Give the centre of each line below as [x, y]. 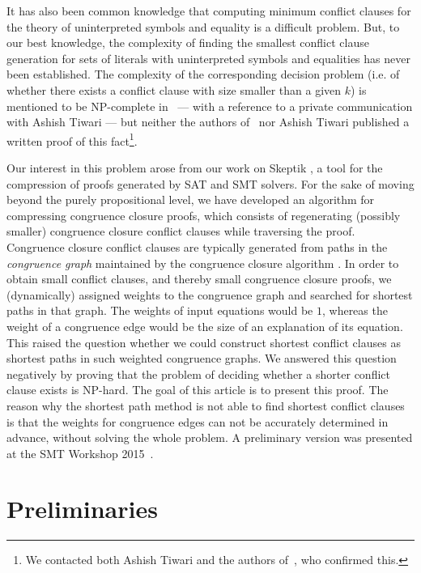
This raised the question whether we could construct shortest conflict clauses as [204, 342]
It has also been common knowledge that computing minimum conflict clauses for [209, 11]
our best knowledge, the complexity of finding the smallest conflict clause [188, 42]
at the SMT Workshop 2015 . [80, 453]
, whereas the [355, 310]
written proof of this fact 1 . [72, 139]
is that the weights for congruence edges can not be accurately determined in [198, 421]
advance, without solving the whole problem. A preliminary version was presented [210, 437]
